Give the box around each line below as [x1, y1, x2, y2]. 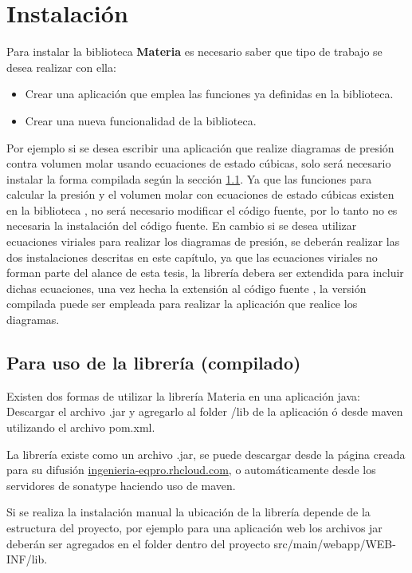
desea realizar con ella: [6, 58, 116, 75]
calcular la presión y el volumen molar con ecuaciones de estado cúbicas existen [6, 186, 394, 203]
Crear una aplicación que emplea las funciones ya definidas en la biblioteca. [25, 85, 394, 102]
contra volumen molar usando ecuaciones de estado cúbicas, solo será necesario [6, 155, 391, 172]
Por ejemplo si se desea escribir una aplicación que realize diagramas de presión [6, 139, 394, 156]
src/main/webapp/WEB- [273, 535, 396, 551]
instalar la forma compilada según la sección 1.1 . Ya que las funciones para [6, 170, 372, 187]
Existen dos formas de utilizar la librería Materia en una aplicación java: [6, 387, 360, 404]
